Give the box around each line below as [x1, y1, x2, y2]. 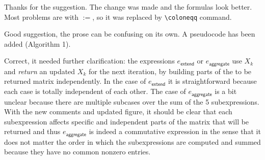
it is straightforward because [168, 76, 257, 86]
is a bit [215, 86, 237, 97]
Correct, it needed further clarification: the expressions [4, 55, 175, 66]
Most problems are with [4, 11, 79, 22]
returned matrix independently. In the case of [4, 76, 146, 86]
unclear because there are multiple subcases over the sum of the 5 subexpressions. [4, 96, 259, 107]
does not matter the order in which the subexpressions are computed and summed [4, 136, 261, 147]
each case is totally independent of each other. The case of [4, 86, 186, 97]
